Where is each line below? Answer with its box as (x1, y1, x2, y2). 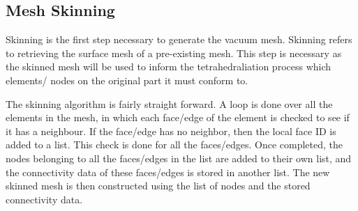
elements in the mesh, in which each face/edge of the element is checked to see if (6, 110, 350, 125)
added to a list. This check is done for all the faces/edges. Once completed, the (6, 137, 343, 152)
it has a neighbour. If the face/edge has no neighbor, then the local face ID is (6, 123, 336, 138)
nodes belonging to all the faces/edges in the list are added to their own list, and (6, 150, 352, 165)
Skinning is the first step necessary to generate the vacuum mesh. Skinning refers (6, 32, 352, 47)
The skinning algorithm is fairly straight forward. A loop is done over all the (6, 96, 333, 111)
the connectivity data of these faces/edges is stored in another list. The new (6, 164, 330, 179)
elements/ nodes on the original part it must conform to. (6, 72, 248, 87)
